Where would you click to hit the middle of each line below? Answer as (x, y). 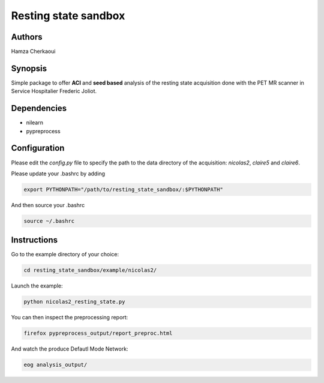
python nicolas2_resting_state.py (74, 302)
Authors (27, 37)
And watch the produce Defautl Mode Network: (70, 349)
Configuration (38, 148)
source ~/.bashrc (49, 221)
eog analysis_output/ (55, 365)
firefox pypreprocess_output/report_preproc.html (98, 333)
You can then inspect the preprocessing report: (70, 318)
